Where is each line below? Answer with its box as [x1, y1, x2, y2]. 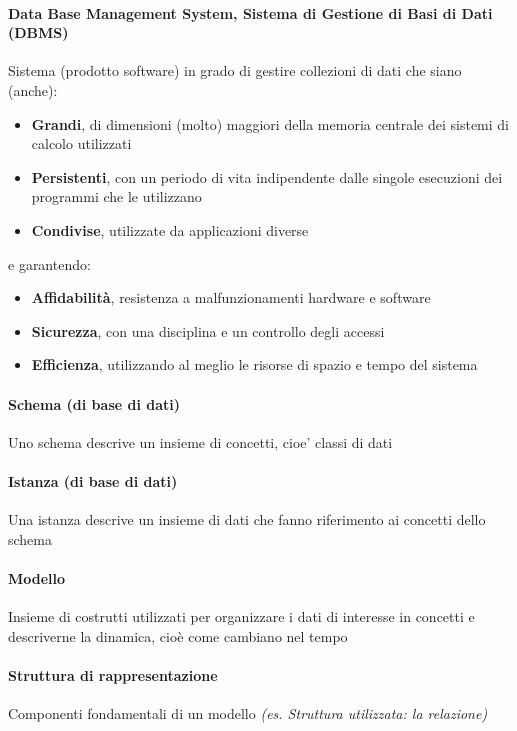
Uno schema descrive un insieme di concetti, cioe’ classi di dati [8, 431, 393, 452]
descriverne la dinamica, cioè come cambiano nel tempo [8, 625, 348, 646]
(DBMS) [8, 22, 69, 43]
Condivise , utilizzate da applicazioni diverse [31, 219, 309, 240]
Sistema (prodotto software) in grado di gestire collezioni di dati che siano [8, 60, 462, 81]
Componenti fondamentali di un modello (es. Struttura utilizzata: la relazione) [8, 703, 488, 724]
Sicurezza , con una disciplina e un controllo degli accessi [31, 320, 385, 341]
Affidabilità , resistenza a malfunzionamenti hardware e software [31, 287, 431, 308]
